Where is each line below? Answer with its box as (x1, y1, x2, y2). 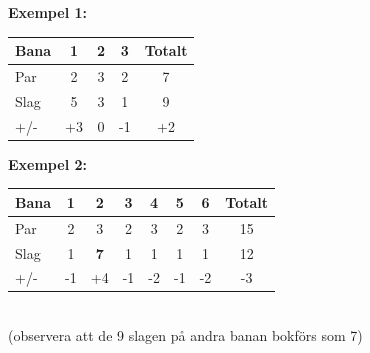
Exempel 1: (8, 2, 87, 22)
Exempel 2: (8, 153, 87, 174)
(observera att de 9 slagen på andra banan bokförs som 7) (8, 325, 363, 346)
